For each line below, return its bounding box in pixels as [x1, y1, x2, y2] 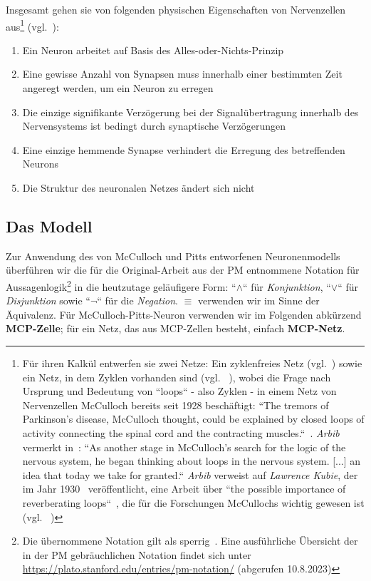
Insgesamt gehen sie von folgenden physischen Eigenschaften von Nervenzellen [6, 2, 346, 16]
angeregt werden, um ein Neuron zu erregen [22, 81, 214, 96]
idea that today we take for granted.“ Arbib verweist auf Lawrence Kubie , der [22, 467, 358, 482]
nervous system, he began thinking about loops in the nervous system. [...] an [22, 453, 361, 468]
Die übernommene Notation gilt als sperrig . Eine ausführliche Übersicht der [22, 533, 358, 548]
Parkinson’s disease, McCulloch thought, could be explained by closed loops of [22, 411, 365, 426]
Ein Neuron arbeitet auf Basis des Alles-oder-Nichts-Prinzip [22, 42, 284, 57]
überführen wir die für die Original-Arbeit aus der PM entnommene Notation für [6, 262, 360, 277]
